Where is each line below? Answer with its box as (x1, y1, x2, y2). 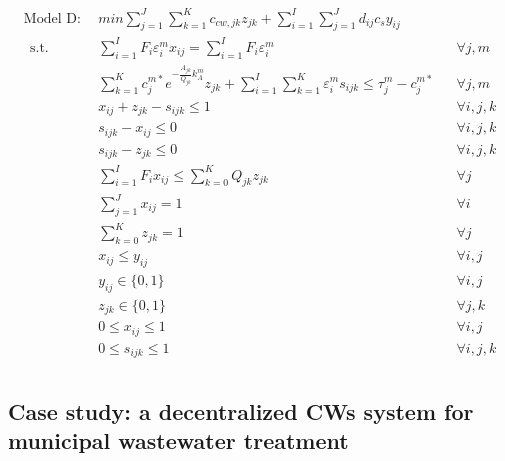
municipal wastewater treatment (8, 425, 349, 456)
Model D (23, 11, 77, 26)
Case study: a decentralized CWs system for (8, 395, 474, 426)
